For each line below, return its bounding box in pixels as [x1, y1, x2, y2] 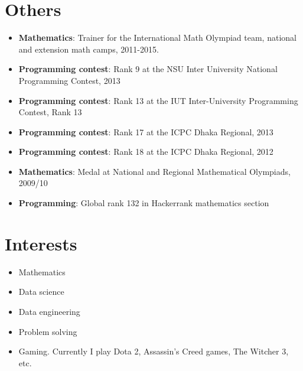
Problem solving [18, 325, 77, 337]
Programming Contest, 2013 [18, 74, 120, 86]
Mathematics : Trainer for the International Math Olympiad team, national [18, 31, 297, 44]
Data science [18, 285, 64, 298]
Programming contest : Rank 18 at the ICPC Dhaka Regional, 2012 [18, 145, 273, 158]
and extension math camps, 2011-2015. [18, 43, 159, 55]
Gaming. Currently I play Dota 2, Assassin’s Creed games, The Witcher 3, [18, 345, 289, 357]
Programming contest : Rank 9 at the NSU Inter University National [18, 63, 278, 75]
